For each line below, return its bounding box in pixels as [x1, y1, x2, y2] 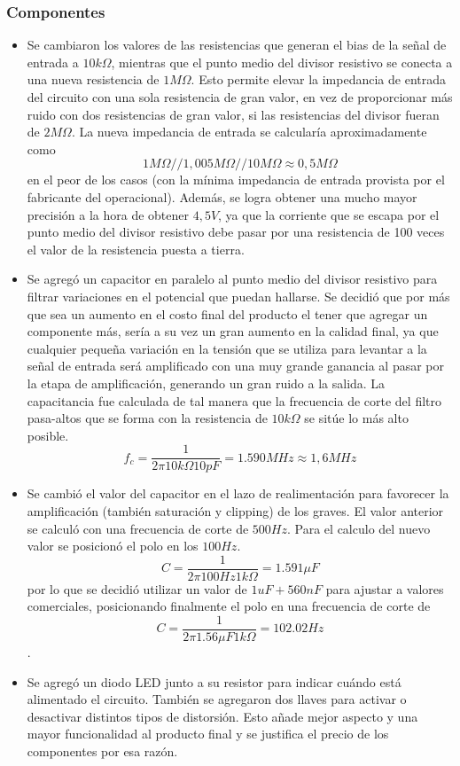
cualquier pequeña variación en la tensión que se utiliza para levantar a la [27, 339, 427, 357]
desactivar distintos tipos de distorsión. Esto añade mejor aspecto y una [27, 707, 418, 725]
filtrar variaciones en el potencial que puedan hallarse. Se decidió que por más [27, 286, 450, 305]
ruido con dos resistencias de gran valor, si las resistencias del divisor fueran [27, 105, 440, 123]
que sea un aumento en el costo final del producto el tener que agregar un [27, 304, 428, 323]
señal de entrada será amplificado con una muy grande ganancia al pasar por [27, 356, 445, 375]
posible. [27, 426, 69, 444]
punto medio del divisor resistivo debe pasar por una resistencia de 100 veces [27, 223, 445, 241]
